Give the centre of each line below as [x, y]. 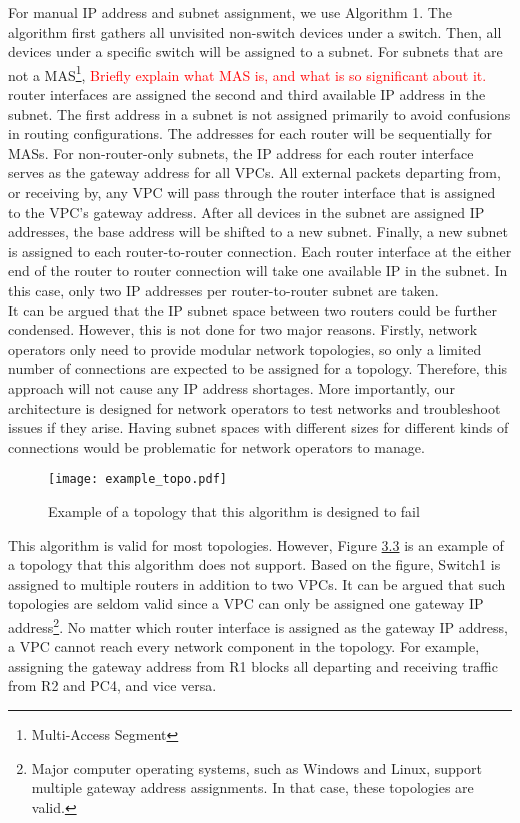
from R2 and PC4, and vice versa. [112, 685]
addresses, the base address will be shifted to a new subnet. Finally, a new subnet [258, 231]
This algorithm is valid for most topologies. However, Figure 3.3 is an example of [256, 544]
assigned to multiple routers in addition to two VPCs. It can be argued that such [257, 583]
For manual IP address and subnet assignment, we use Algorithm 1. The [230, 12]
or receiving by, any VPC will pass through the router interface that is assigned [252, 192]
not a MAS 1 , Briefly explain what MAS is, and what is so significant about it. [247, 73]
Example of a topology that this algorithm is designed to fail [234, 510]
